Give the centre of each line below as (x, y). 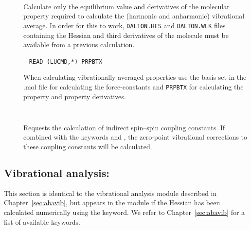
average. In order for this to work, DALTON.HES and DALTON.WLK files (125, 25)
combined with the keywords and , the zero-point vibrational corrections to (135, 137)
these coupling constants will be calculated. (88, 147)
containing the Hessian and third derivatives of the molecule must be (126, 35)
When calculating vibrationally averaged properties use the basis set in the (135, 77)
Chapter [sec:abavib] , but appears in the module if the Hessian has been (112, 203)
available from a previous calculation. (79, 44)
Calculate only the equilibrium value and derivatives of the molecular (126, 6)
